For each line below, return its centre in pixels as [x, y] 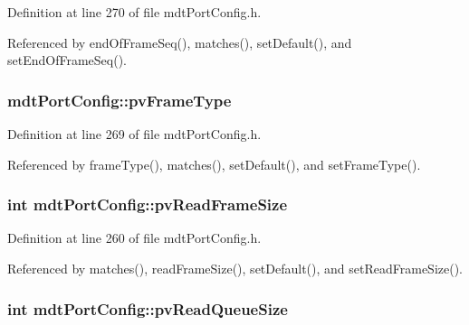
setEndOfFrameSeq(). [67, 60]
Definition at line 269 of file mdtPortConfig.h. [134, 134]
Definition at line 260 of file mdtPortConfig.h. [134, 238]
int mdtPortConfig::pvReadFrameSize [148, 204]
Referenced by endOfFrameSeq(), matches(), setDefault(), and [180, 42]
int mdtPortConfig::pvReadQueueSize [148, 308]
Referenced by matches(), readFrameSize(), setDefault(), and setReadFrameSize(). [235, 268]
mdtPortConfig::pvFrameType [120, 100]
